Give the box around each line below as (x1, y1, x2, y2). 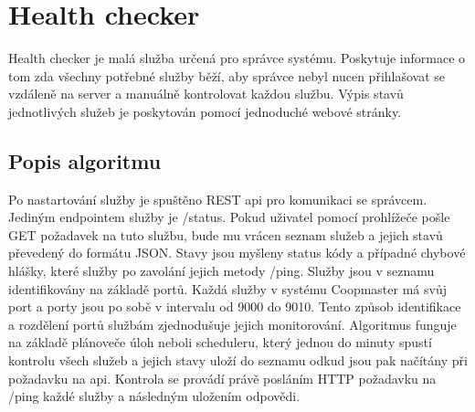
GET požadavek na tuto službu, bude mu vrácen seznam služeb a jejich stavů (8, 225, 443, 244)
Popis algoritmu (8, 146, 162, 174)
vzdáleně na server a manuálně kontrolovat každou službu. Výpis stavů (8, 84, 404, 103)
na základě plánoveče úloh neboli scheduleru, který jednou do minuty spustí (8, 333, 432, 352)
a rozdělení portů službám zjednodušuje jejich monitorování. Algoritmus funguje (8, 314, 457, 333)
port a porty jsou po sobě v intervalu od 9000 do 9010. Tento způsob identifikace (8, 297, 461, 316)
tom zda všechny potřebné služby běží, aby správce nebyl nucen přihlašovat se (8, 66, 446, 85)
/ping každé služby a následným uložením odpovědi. (8, 386, 301, 406)
